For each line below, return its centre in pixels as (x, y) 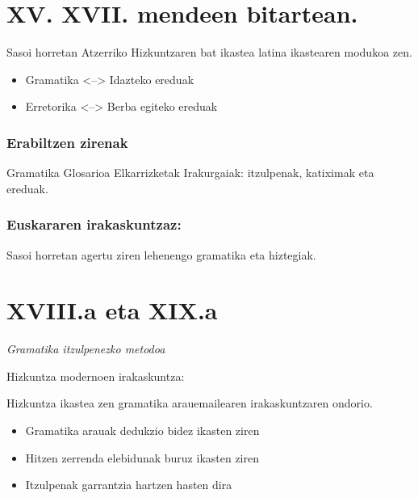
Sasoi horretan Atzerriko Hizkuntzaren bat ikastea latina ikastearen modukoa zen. (209, 52)
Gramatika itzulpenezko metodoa (86, 349)
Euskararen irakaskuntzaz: (94, 224)
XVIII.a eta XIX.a (112, 310)
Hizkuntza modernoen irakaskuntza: (96, 376)
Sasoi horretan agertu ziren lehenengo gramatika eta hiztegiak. (161, 254)
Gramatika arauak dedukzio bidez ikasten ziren (142, 430)
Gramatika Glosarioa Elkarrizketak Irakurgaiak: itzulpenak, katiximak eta (190, 173)
